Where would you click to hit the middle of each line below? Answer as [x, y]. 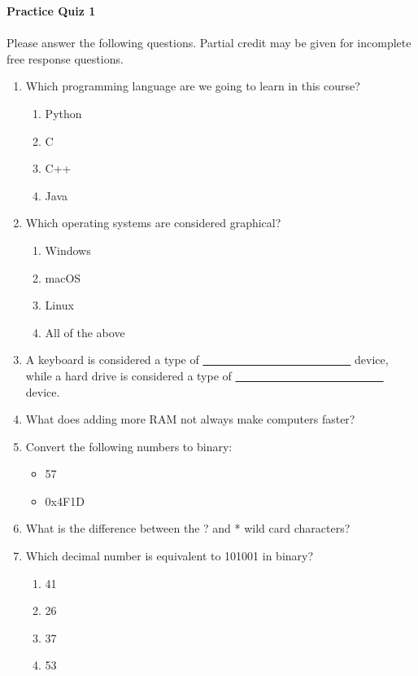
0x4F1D [65, 500]
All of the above [85, 332]
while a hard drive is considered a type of [128, 375]
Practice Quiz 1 [51, 11]
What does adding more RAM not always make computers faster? [190, 419]
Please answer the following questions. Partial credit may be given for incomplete [209, 43]
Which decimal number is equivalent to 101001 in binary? [170, 556]
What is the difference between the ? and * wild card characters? [188, 528]
